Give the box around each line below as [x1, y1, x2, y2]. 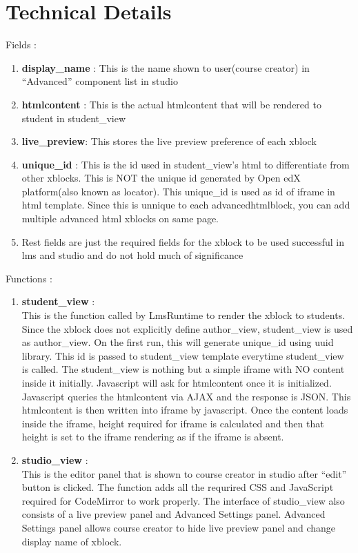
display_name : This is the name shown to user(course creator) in [21, 60, 310, 75]
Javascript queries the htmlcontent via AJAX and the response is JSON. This [21, 389, 351, 403]
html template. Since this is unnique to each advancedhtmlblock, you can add [21, 197, 350, 212]
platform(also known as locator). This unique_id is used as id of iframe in [21, 184, 335, 198]
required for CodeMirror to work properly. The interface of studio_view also [21, 493, 345, 507]
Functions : [6, 271, 52, 285]
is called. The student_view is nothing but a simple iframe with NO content [21, 362, 345, 376]
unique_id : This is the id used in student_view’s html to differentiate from [21, 157, 350, 171]
